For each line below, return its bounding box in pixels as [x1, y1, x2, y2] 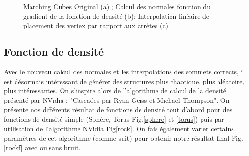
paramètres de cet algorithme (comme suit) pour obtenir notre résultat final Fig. [4, 133, 243, 143]
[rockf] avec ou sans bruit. [4, 142, 81, 152]
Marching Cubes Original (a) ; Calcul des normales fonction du [23, 1, 211, 11]
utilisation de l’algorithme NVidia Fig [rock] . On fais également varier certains [4, 123, 234, 133]
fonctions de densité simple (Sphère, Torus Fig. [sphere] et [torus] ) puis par [4, 113, 224, 124]
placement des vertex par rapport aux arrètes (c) [23, 20, 169, 30]
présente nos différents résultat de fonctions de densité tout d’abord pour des [4, 104, 233, 114]
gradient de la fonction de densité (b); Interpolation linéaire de [23, 11, 210, 21]
